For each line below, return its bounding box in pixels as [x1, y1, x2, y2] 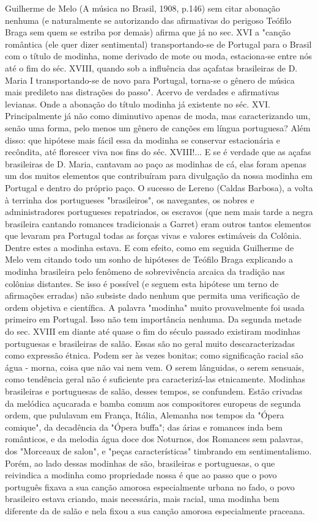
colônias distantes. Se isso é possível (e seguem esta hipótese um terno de [5, 277, 279, 290]
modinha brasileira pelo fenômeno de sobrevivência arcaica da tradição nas [5, 265, 285, 278]
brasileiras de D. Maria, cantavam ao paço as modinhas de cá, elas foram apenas [5, 157, 307, 170]
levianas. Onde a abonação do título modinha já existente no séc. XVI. [5, 97, 270, 110]
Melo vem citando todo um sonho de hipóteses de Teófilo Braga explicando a [5, 253, 294, 266]
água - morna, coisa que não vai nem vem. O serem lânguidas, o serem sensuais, [5, 360, 305, 373]
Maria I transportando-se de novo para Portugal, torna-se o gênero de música [5, 73, 295, 86]
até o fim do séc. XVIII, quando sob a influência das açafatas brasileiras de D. [5, 61, 298, 74]
